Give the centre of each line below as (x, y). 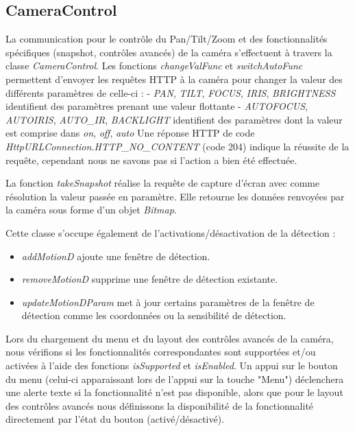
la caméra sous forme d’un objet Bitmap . (91, 210)
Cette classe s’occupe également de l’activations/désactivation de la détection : (171, 232)
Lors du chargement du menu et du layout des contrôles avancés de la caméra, (170, 338)
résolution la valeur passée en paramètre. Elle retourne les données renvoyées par (175, 196)
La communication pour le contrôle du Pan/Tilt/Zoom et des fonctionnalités (167, 39)
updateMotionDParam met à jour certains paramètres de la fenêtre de (168, 302)
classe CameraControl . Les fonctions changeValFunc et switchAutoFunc (154, 66)
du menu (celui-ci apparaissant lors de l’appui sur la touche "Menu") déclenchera (175, 378)
